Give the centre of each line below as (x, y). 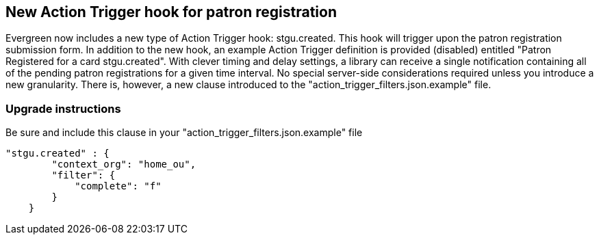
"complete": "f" (118, 186)
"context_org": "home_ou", (124, 164)
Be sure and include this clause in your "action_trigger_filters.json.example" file (184, 133)
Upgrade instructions (63, 108)
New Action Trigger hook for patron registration (171, 12)
